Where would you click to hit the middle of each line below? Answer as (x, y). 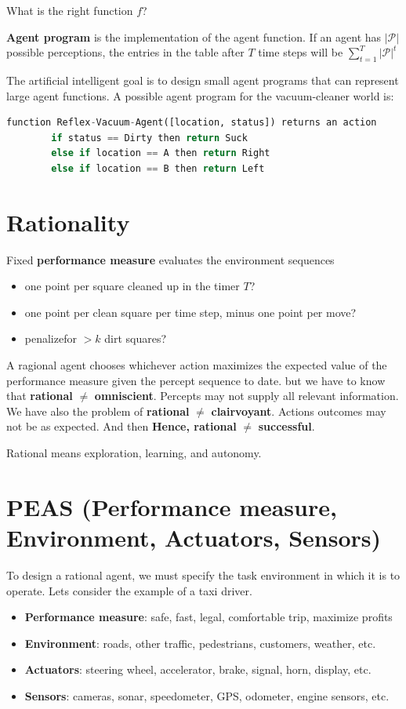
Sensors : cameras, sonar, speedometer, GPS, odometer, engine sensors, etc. (207, 695)
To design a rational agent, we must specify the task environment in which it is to (203, 574)
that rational (40, 396)
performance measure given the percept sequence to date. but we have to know (196, 380)
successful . (286, 426)
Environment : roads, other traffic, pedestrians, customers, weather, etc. (200, 643)
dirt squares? (136, 338)
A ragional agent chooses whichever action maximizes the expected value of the (197, 365)
